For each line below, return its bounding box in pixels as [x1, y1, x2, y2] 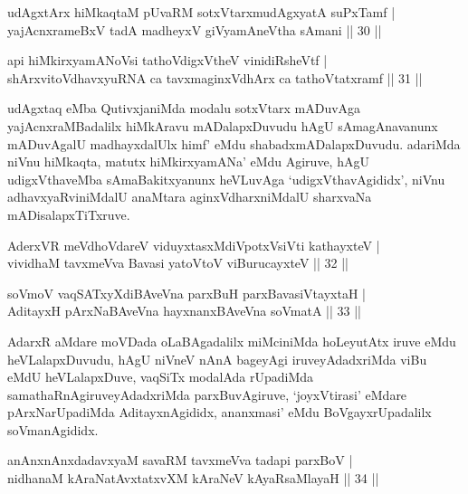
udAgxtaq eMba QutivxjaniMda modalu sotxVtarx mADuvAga [7, 99, 361, 118]
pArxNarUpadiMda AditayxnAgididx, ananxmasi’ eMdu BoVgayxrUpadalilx [7, 403, 432, 422]
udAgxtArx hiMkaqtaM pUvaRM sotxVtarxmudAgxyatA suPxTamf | [7, 3, 396, 21]
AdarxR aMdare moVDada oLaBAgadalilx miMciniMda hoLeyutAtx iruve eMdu [7, 331, 456, 350]
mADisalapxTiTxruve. [7, 204, 130, 223]
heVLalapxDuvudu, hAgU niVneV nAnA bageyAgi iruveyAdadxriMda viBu [7, 349, 427, 368]
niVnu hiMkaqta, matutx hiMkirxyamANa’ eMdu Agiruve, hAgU [7, 152, 369, 171]
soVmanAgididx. [7, 420, 99, 439]
